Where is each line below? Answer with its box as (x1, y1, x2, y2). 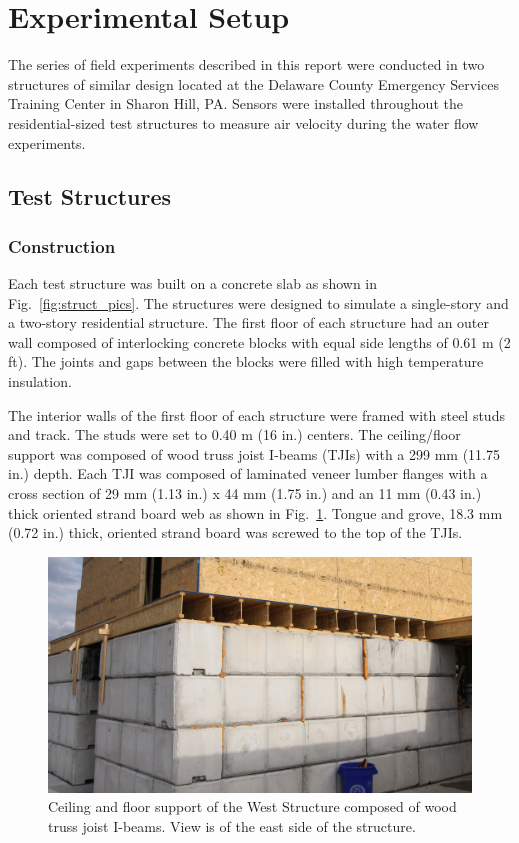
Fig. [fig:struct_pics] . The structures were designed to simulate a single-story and (8, 292, 509, 313)
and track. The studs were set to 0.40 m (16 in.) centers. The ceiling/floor (8, 424, 461, 445)
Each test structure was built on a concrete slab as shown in (8, 273, 378, 294)
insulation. (8, 371, 72, 392)
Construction (8, 233, 116, 258)
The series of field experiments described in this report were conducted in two (8, 54, 485, 75)
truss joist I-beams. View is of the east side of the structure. (48, 816, 416, 837)
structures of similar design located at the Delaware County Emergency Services (8, 73, 499, 94)
